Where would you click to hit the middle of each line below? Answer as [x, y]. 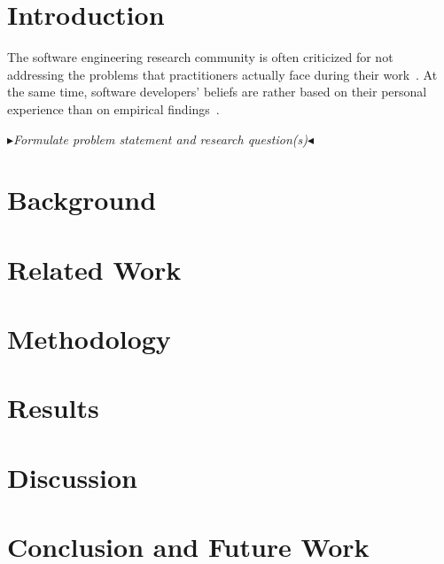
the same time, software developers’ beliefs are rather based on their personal [217, 92]
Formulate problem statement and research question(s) [160, 139]
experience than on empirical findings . [113, 108]
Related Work [94, 269]
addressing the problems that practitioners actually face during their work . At [222, 74]
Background [82, 200]
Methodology [89, 339]
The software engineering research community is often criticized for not [200, 57]
